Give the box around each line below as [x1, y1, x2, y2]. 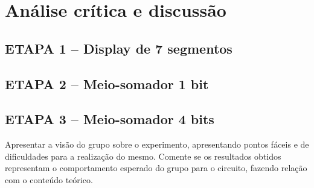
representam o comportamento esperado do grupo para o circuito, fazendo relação [5, 161, 307, 174]
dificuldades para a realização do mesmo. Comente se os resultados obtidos [5, 149, 281, 162]
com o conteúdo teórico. [5, 173, 93, 186]
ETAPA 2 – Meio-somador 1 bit [5, 74, 209, 93]
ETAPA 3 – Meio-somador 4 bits [5, 110, 214, 128]
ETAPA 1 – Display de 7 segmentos [5, 39, 232, 57]
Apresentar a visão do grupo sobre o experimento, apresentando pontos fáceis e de [5, 138, 309, 151]
